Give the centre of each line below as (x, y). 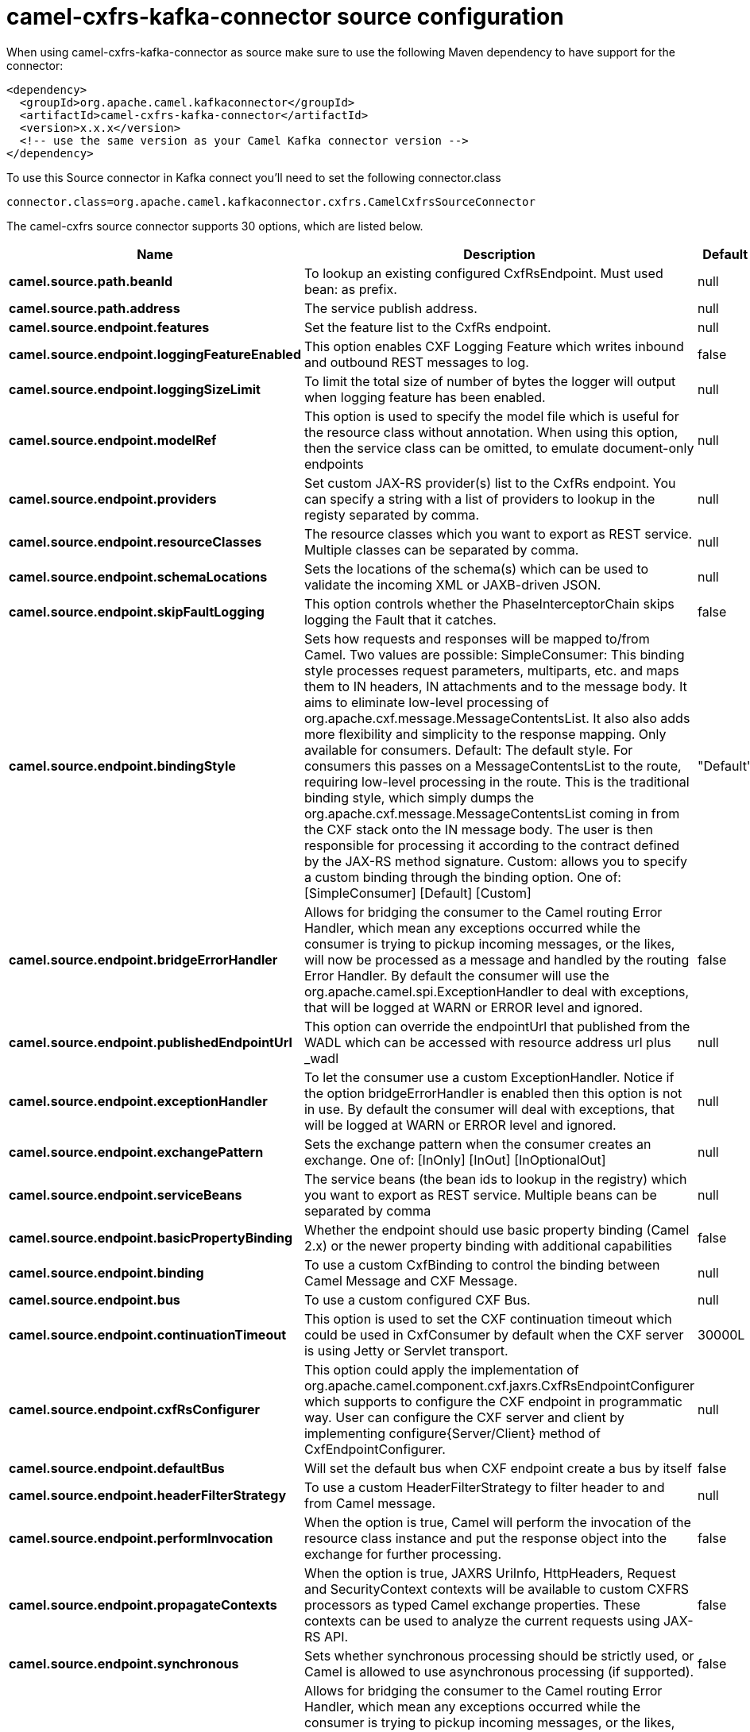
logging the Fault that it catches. (400, 619)
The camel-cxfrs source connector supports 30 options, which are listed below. (215, 226)
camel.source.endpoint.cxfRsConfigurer (134, 1409)
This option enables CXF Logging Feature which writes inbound (494, 346)
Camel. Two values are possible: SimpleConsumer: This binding (494, 654)
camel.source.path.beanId (91, 281)
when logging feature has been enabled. (425, 397)
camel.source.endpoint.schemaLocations (138, 576)
